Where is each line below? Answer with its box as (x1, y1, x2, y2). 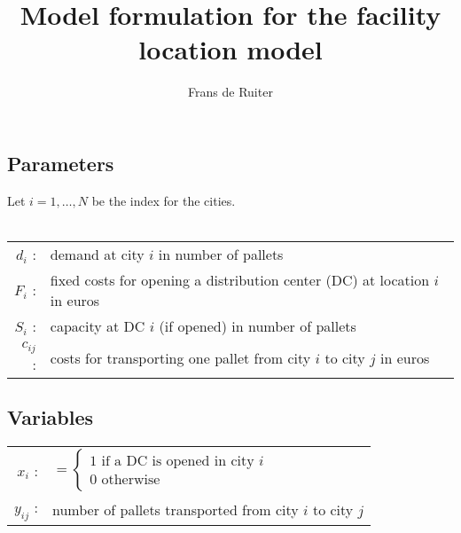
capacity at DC (50, 315, 145, 336)
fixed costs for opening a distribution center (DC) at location (50, 269, 430, 290)
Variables (7, 404, 94, 431)
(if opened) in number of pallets (159, 315, 356, 336)
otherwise (101, 473, 160, 488)
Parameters (7, 149, 114, 176)
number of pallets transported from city (52, 498, 299, 520)
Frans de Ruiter (188, 82, 273, 101)
